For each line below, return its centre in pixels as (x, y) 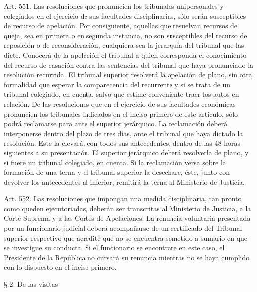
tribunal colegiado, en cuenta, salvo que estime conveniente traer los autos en (122, 94)
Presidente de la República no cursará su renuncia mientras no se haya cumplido (127, 257)
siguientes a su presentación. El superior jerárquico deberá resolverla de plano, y (126, 152)
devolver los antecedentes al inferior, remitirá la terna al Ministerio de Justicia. (124, 182)
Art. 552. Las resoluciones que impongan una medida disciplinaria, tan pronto (123, 199)
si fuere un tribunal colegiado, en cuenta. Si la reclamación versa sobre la (115, 162)
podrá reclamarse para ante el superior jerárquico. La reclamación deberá (116, 123)
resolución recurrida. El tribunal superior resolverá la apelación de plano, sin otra (128, 74)
